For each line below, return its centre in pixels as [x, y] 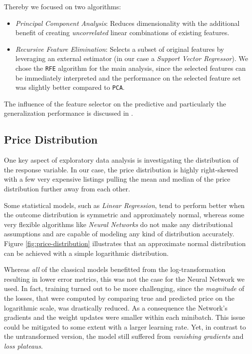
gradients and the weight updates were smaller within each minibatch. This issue [125, 317]
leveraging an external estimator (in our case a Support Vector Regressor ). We [132, 58]
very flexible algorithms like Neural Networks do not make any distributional [118, 224]
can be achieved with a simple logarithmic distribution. [86, 253]
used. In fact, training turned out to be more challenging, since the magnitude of [124, 288]
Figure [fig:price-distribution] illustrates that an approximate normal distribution [125, 243]
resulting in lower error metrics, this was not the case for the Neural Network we [124, 279]
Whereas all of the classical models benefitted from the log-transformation [115, 269]
